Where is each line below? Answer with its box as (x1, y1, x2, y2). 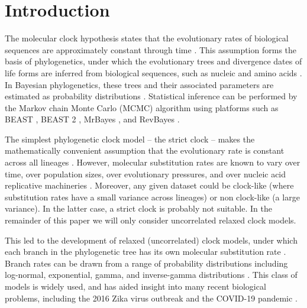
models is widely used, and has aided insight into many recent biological (5, 280, 266, 292)
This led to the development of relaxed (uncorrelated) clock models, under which (5, 234, 298, 246)
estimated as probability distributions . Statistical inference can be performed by (5, 90, 298, 102)
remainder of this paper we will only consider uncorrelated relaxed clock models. (5, 214, 296, 226)
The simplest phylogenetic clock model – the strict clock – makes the (5, 132, 255, 145)
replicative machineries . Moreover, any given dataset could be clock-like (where (5, 179, 294, 192)
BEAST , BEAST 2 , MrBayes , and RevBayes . (5, 113, 180, 125)
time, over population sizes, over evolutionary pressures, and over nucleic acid (5, 167, 286, 180)
